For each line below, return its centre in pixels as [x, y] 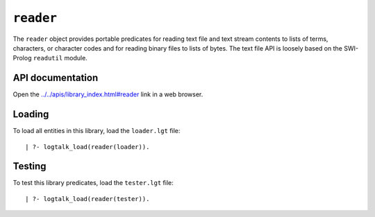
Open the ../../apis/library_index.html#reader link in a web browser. [108, 94]
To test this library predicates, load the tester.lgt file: [93, 183]
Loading [31, 114]
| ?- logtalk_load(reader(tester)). [87, 199]
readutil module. [60, 58]
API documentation [56, 78]
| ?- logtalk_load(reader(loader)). [87, 147]
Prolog [22, 58]
